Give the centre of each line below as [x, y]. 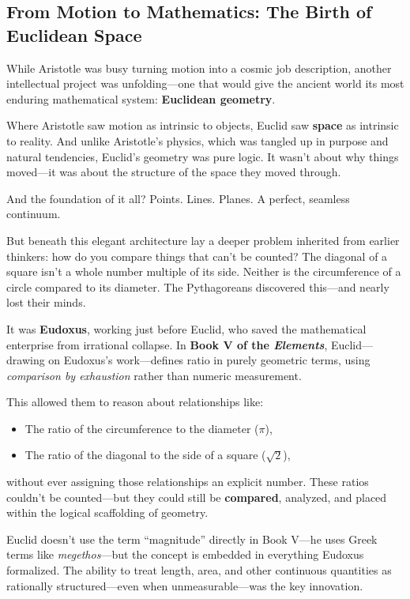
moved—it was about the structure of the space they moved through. [174, 172]
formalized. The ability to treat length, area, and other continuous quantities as [199, 570]
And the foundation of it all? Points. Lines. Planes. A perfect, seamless [178, 198]
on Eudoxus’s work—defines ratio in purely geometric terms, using [209, 360]
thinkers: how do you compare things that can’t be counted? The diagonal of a [197, 256]
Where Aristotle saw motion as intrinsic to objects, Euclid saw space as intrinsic [203, 125]
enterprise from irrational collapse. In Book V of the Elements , [167, 344]
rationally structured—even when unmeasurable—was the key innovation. [185, 585]
